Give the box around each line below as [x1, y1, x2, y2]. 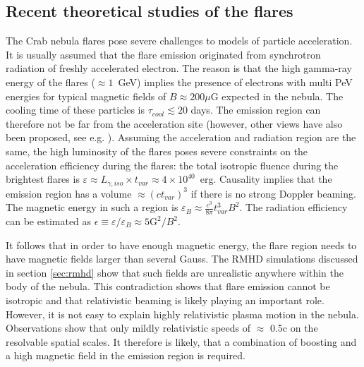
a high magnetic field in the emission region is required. [6, 348, 245, 363]
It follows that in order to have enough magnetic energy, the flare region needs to [6, 237, 357, 252]
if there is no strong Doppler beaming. [190, 186, 356, 200]
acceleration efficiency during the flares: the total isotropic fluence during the [6, 157, 339, 172]
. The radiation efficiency [239, 200, 348, 215]
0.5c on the [269, 320, 318, 335]
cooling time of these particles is [6, 102, 145, 117]
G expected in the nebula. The [210, 88, 344, 103]
